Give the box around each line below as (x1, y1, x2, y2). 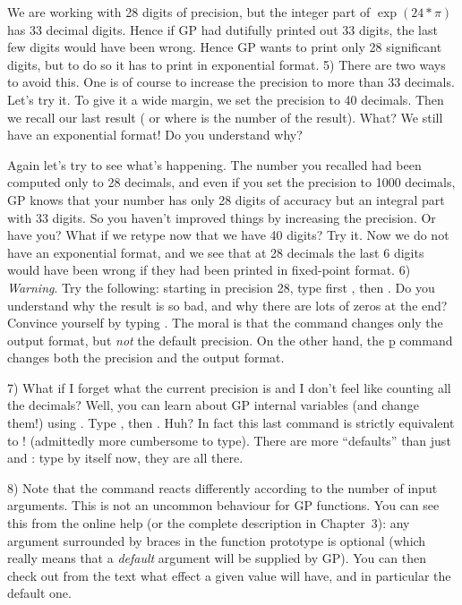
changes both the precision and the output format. (7, 348, 285, 367)
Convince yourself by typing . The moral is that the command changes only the (7, 313, 443, 332)
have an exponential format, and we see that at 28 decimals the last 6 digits (7, 243, 424, 261)
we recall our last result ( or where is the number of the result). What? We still (7, 107, 443, 126)
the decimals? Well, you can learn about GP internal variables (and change (7, 396, 419, 414)
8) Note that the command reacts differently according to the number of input (7, 478, 438, 497)
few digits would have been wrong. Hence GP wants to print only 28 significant (7, 38, 442, 56)
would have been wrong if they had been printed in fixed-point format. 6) (7, 260, 411, 279)
